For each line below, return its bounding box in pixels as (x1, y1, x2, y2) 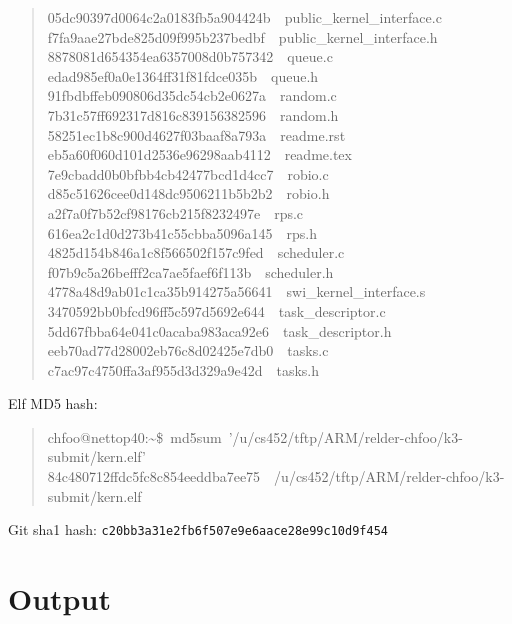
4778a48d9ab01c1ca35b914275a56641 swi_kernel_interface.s (47, 281, 426, 302)
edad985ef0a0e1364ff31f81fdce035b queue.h (47, 65, 319, 86)
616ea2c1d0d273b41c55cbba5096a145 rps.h (47, 222, 318, 243)
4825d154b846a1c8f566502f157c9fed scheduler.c (47, 242, 345, 263)
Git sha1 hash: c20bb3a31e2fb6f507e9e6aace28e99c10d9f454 (8, 519, 388, 540)
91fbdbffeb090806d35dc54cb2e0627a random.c (47, 85, 337, 106)
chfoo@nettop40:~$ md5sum (47, 426, 222, 447)
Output (8, 578, 111, 619)
